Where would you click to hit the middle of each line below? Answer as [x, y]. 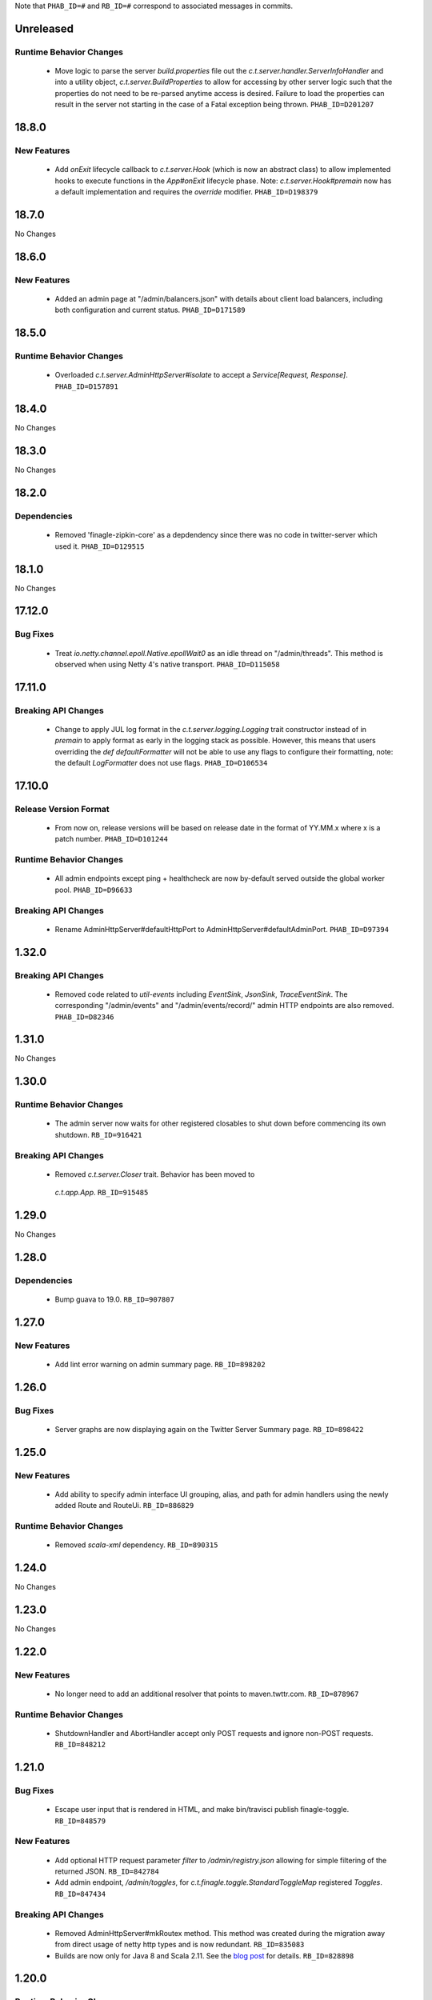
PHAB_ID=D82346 [85, 1017]
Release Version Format [62, 809]
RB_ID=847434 [80, 1894]
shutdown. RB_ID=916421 [98, 1134]
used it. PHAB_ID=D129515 [100, 546]
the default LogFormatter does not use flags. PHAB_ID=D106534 [161, 763]
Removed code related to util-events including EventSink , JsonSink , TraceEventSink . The [201, 994]
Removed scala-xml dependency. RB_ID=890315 [136, 1545]
